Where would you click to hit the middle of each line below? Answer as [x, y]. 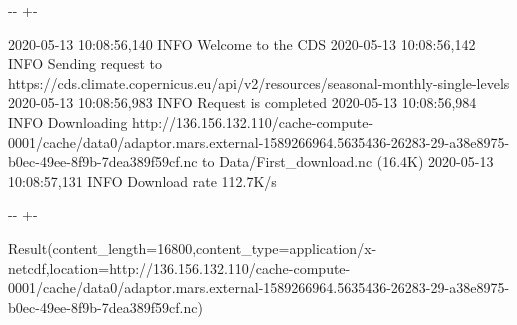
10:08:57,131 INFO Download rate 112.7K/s [142, 180]
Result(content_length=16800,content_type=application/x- [192, 247]
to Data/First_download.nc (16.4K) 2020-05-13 [348, 161]
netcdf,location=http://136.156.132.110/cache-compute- [179, 267]
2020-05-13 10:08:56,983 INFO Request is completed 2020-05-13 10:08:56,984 [242, 102]
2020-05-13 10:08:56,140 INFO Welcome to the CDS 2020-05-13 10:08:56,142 [242, 43]
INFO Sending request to [85, 63]
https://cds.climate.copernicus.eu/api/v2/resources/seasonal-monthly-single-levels [259, 82]
